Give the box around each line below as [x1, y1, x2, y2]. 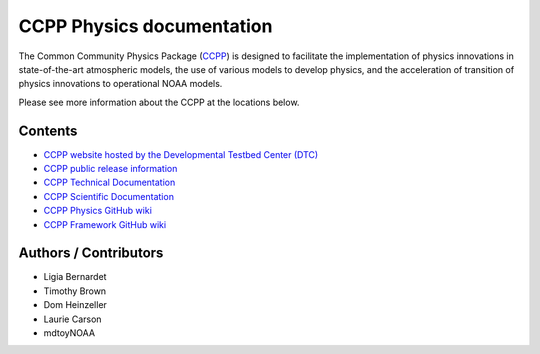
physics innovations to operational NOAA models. [18, 78, 223, 90]
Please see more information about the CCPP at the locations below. [18, 96, 300, 108]
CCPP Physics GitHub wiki [43, 205, 152, 217]
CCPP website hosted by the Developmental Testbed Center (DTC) [43, 148, 319, 160]
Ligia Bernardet [43, 271, 107, 283]
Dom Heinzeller [43, 299, 107, 311]
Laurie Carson [43, 313, 102, 325]
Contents [18, 122, 78, 139]
